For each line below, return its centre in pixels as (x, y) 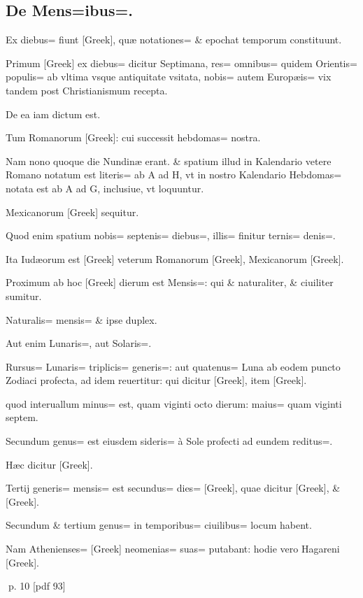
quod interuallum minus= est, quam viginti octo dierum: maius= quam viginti (174, 403)
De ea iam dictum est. (53, 114)
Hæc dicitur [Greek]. (49, 464)
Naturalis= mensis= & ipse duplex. (81, 319)
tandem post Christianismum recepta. (87, 90)
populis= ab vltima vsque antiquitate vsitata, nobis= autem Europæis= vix (169, 77)
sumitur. (24, 296)
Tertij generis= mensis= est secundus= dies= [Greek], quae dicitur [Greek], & (173, 488)
